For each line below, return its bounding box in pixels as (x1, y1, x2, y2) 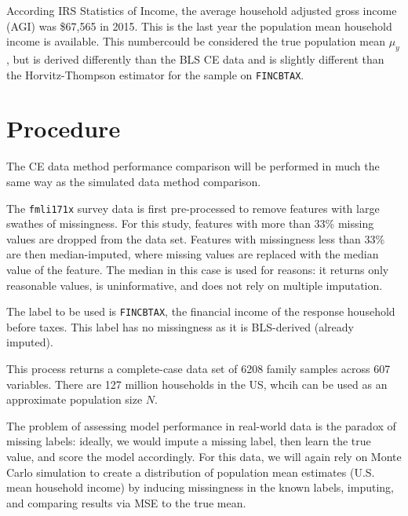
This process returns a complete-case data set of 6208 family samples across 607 (6, 360, 391, 377)
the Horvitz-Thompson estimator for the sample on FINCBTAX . (6, 66, 304, 82)
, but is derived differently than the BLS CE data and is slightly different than (6, 50, 384, 67)
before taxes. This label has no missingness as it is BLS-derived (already (6, 318, 354, 335)
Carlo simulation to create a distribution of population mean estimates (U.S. (6, 463, 375, 480)
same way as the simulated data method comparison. (6, 173, 261, 189)
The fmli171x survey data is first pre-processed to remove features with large (6, 199, 380, 216)
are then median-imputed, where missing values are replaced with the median (6, 246, 379, 262)
